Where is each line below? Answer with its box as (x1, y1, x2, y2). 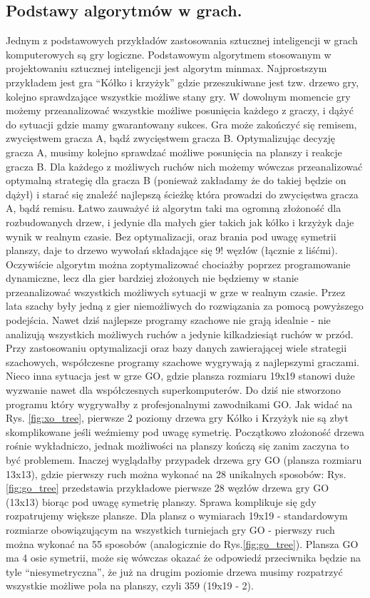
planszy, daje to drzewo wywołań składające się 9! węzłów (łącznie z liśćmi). (6, 243, 338, 258)
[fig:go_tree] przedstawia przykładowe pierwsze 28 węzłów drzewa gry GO (6, 480, 329, 495)
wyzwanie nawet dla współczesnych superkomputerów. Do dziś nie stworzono (6, 382, 341, 397)
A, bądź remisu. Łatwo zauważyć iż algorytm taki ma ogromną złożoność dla (6, 201, 341, 216)
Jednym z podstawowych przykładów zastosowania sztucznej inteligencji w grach (6, 33, 358, 48)
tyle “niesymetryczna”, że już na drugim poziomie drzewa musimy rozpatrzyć (6, 564, 343, 579)
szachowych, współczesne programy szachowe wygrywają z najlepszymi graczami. (6, 354, 359, 369)
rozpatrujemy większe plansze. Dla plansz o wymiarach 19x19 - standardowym (6, 508, 348, 523)
